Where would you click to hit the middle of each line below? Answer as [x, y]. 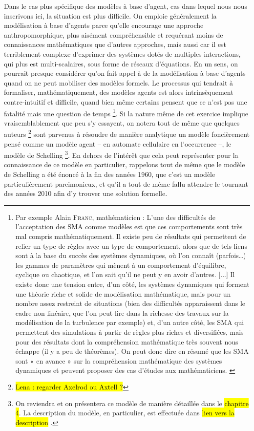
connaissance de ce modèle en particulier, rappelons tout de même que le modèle [125, 164]
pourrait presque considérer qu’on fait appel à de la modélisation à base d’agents [125, 73]
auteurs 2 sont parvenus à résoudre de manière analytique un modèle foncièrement [127, 133]
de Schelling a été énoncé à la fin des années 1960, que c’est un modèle [110, 174]
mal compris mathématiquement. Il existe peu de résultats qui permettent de [131, 236]
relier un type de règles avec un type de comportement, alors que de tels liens [131, 246]
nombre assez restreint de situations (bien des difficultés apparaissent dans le [130, 303]
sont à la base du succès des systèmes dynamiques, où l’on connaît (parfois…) [131, 255]
